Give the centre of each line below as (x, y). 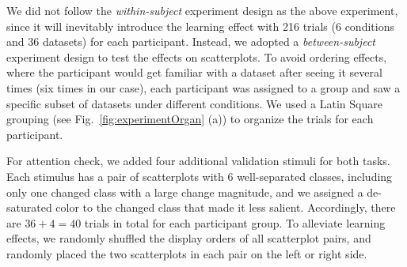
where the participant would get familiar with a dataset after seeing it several (194, 72)
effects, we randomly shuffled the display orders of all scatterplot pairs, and (189, 238)
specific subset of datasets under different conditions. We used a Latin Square (194, 103)
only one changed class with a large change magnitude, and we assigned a (185, 192)
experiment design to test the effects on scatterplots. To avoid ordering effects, (197, 56)
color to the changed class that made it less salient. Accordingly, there (226, 207)
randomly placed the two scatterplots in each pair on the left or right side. (187, 253)
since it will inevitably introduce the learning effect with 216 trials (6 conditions (200, 26)
